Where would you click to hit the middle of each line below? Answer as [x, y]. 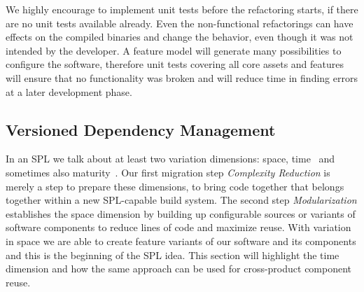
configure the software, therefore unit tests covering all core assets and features [175, 64]
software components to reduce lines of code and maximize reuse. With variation [178, 227]
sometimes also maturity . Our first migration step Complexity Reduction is [168, 172]
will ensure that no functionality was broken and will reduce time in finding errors [182, 77]
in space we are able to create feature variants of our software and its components [181, 241]
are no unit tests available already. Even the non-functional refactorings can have [180, 23]
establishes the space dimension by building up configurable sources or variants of [181, 213]
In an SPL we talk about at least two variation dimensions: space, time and [170, 159]
